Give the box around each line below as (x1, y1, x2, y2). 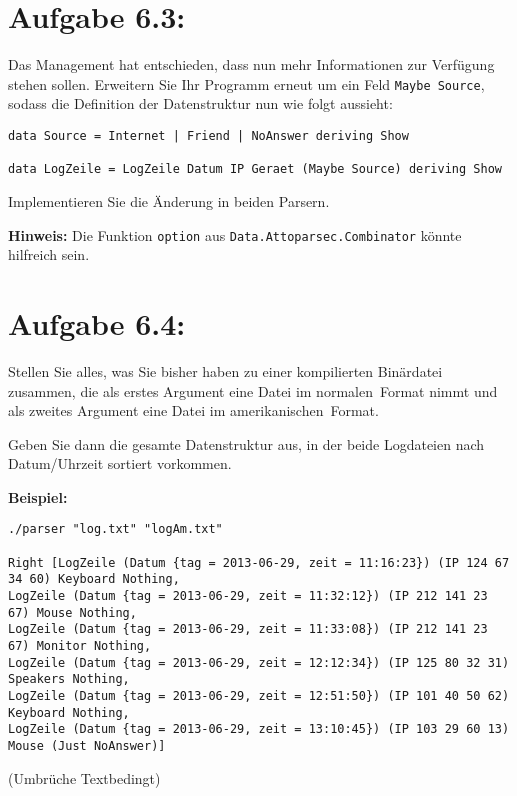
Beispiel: (8, 486, 68, 507)
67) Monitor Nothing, (8, 639, 152, 654)
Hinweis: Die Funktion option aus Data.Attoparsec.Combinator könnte (8, 224, 462, 245)
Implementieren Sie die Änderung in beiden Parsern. (8, 190, 330, 211)
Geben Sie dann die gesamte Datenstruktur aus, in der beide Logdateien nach (8, 433, 485, 454)
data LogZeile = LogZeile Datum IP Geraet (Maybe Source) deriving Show (8, 162, 502, 177)
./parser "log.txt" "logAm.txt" (8, 522, 223, 537)
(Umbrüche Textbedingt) (8, 767, 161, 788)
